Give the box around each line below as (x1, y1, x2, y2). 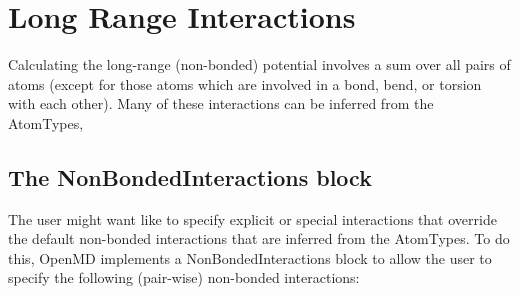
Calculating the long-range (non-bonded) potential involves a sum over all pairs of (8, 54, 511, 75)
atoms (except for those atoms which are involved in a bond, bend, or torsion (8, 73, 482, 94)
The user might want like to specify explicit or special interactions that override (8, 208, 497, 229)
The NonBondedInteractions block (8, 161, 372, 192)
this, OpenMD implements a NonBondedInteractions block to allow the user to (8, 247, 492, 268)
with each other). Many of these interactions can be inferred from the (8, 93, 434, 114)
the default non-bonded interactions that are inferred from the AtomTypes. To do (8, 228, 510, 249)
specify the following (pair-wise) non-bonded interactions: (8, 267, 360, 288)
